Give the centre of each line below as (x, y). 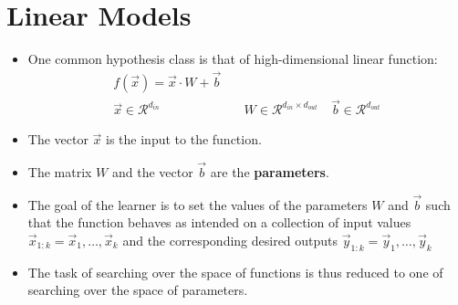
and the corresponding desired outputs (230, 241)
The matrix (60, 172)
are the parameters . (270, 172)
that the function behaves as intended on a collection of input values (219, 222)
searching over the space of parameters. (138, 290)
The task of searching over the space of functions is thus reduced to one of (235, 272)
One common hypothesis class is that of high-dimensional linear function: (233, 59)
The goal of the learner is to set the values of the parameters (198, 204)
